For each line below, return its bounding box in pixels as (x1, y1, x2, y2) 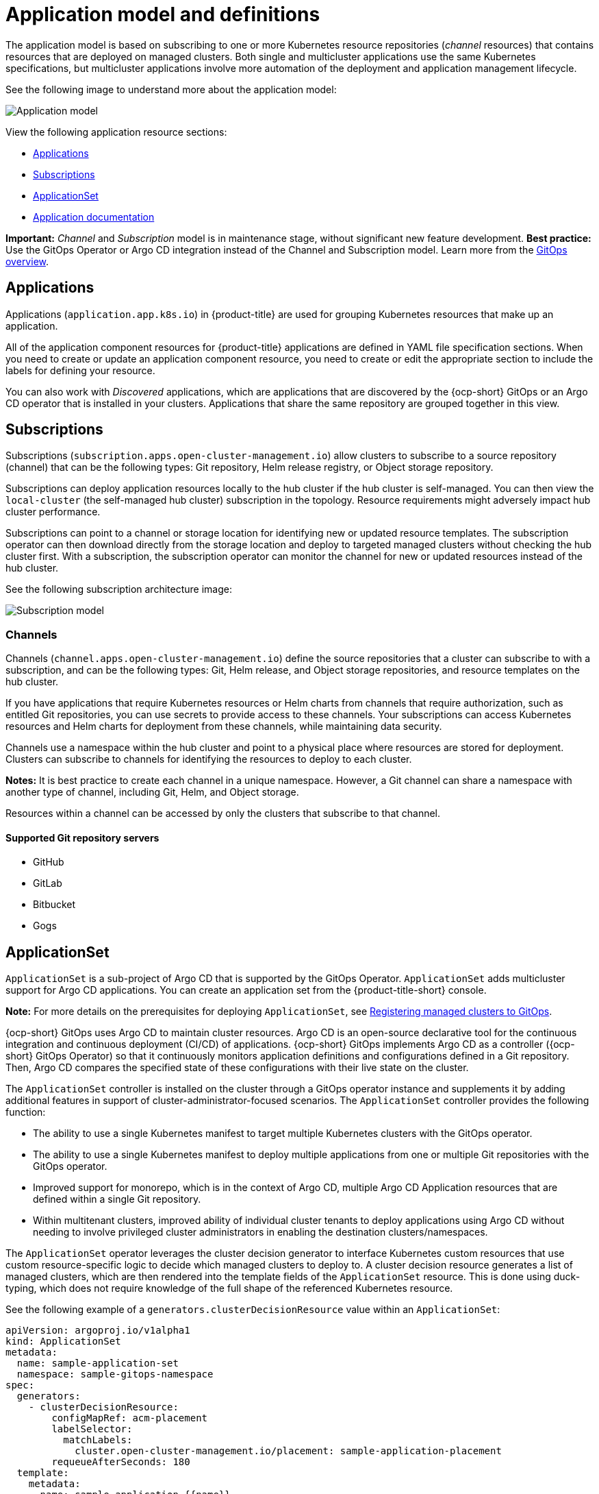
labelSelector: (51, 1423, 133, 1435)
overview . (5, 255, 49, 267)
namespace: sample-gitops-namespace (16, 1369, 214, 1380)
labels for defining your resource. (5, 364, 155, 376)
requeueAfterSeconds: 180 (51, 1456, 190, 1468)
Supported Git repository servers (5, 831, 160, 844)
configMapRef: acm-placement (51, 1412, 208, 1424)
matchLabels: (63, 1434, 133, 1446)
